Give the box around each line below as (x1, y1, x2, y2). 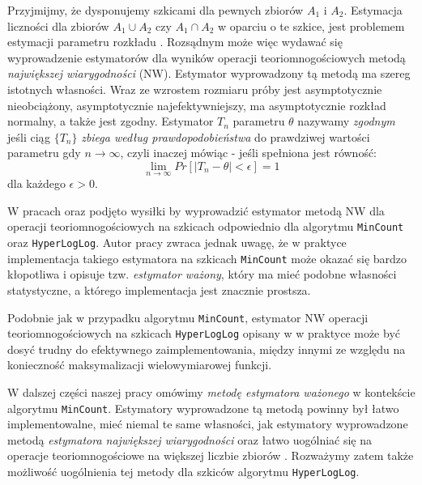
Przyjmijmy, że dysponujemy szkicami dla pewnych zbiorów (7, 2, 304, 18)
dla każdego (7, 175, 66, 192)
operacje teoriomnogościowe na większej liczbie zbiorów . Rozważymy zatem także (7, 447, 414, 464)
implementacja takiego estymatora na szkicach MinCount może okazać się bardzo (7, 249, 407, 266)
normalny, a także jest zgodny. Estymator (7, 113, 214, 130)
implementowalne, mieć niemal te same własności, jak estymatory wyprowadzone (7, 415, 408, 432)
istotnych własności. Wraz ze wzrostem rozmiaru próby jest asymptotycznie (7, 80, 382, 97)
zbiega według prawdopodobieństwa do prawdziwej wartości (81, 128, 370, 145)
